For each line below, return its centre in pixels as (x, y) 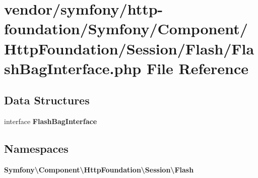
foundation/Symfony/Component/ (126, 28)
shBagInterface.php (73, 68)
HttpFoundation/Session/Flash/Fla (129, 48)
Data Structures (47, 100)
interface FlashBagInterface (51, 121)
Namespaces (36, 149)
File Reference (197, 68)
